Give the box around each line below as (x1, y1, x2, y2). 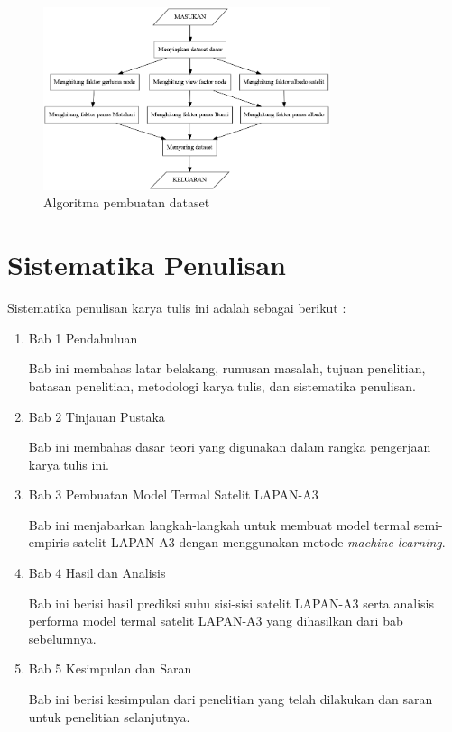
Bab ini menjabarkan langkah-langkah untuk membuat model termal (28, 515, 410, 534)
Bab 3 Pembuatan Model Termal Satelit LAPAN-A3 (28, 485, 318, 504)
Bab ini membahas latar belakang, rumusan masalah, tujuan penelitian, (28, 359, 426, 378)
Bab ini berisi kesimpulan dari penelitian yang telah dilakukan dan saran (28, 690, 433, 709)
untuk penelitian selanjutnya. (28, 707, 190, 726)
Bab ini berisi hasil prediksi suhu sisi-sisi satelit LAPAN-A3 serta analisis (28, 593, 435, 612)
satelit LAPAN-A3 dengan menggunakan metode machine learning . (72, 533, 446, 552)
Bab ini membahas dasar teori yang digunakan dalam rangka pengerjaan (28, 437, 431, 456)
